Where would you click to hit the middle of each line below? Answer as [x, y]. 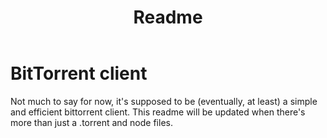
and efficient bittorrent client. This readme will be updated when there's [158, 112]
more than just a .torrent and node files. [91, 122]
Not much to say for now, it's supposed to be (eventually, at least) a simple [164, 101]
